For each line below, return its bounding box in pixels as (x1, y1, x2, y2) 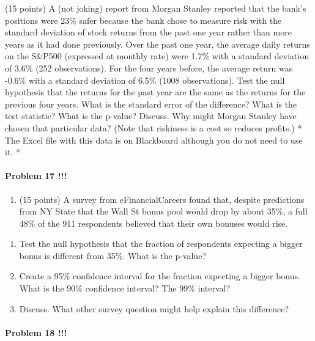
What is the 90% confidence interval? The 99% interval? (19, 282, 231, 295)
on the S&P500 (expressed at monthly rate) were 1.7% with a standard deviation (5, 50, 309, 62)
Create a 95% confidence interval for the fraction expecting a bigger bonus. (19, 269, 300, 282)
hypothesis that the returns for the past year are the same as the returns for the (5, 86, 306, 98)
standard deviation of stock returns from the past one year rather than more (5, 26, 292, 38)
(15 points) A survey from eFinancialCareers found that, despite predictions (19, 193, 305, 205)
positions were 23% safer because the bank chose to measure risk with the (5, 13, 282, 26)
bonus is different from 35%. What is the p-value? (19, 249, 206, 262)
